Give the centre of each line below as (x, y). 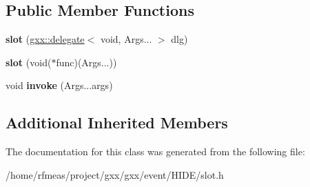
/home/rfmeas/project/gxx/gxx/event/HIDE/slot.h (115, 174)
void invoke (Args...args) (59, 85)
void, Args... (126, 39)
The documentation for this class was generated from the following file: (155, 151)
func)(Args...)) (86, 62)
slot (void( (29, 62)
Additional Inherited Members (117, 122)
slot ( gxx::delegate (45, 39)
